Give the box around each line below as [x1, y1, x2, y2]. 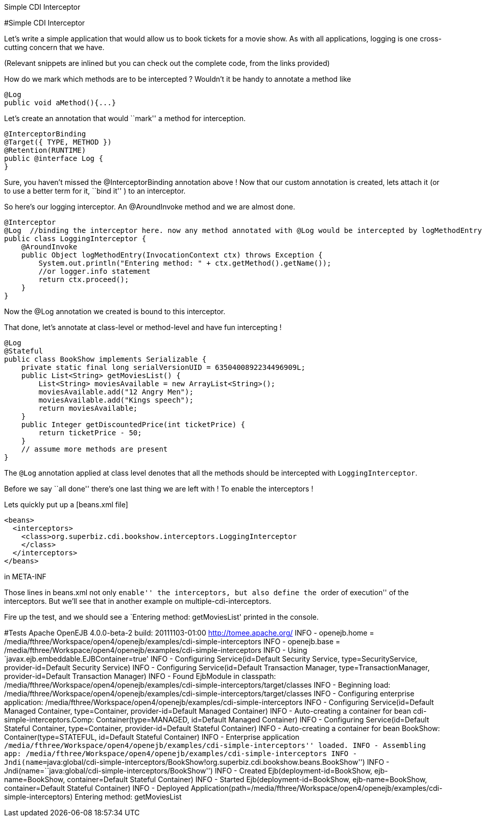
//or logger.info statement [38, 267, 151, 275]
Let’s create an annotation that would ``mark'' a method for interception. [4, 114, 246, 123]
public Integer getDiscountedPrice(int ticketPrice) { [21, 420, 246, 429]
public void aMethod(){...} [4, 99, 116, 107]
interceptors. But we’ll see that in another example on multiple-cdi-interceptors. [4, 597, 272, 605]
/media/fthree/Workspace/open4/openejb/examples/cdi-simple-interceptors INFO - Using [4, 646, 307, 654]
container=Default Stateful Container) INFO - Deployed [4, 784, 189, 792]
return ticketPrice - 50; [38, 429, 142, 437]
